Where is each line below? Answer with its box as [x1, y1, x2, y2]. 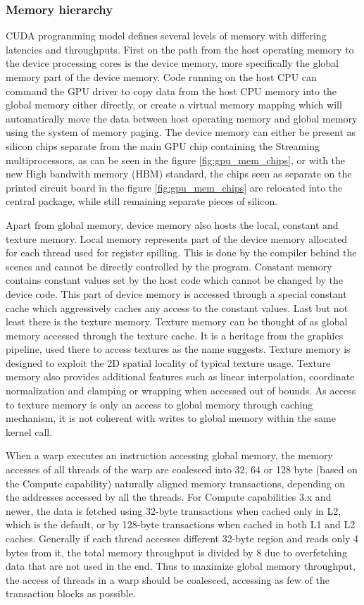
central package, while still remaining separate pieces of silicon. [6, 194, 278, 208]
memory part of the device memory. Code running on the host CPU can [6, 70, 317, 84]
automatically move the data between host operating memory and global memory [6, 111, 358, 125]
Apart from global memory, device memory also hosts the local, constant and [6, 217, 339, 232]
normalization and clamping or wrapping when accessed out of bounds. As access [6, 383, 356, 398]
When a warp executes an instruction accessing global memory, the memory [6, 448, 333, 463]
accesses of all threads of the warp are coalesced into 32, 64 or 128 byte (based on [6, 462, 358, 477]
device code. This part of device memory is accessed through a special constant [6, 286, 347, 301]
